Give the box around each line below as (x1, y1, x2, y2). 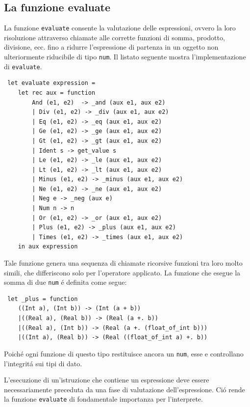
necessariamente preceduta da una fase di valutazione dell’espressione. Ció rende (4, 384, 245, 394)
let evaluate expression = (7, 80, 96, 87)
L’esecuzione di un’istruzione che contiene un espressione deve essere (4, 375, 209, 385)
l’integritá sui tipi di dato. (4, 358, 82, 368)
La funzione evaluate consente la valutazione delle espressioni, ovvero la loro (4, 23, 236, 33)
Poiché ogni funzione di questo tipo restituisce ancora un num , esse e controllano (4, 348, 244, 358)
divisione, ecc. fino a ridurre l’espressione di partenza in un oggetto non (4, 42, 219, 52)
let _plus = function (7, 295, 78, 302)
